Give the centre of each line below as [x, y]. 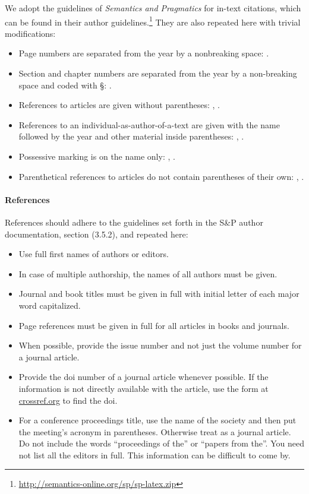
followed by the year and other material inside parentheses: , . [131, 136]
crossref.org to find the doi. [68, 400]
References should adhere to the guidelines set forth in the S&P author [134, 222]
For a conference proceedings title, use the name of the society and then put [157, 420]
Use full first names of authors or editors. [94, 254]
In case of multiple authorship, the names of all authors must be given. [148, 273]
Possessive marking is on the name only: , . [97, 156]
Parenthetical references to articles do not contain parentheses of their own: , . [161, 176]
